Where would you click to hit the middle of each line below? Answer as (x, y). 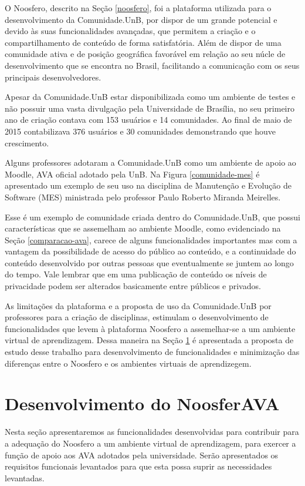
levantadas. (25, 477)
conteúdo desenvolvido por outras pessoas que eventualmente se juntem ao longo (149, 262)
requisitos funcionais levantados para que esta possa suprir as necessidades (138, 466)
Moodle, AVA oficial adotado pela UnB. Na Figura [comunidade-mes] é (132, 174)
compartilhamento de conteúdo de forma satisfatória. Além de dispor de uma (143, 42)
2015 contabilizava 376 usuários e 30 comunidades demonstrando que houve (140, 131)
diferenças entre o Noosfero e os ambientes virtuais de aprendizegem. (128, 363)
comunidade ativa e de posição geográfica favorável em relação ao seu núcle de (145, 54)
